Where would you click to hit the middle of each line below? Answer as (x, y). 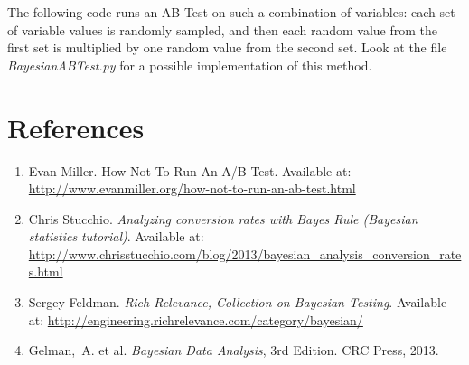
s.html (46, 271)
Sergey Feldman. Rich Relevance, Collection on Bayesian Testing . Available (238, 302)
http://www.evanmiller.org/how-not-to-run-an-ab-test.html (192, 188)
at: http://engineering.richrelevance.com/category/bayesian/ (196, 319)
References (76, 127)
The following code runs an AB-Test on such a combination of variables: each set (231, 12)
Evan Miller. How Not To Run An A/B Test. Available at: (190, 170)
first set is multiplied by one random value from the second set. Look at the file (227, 47)
